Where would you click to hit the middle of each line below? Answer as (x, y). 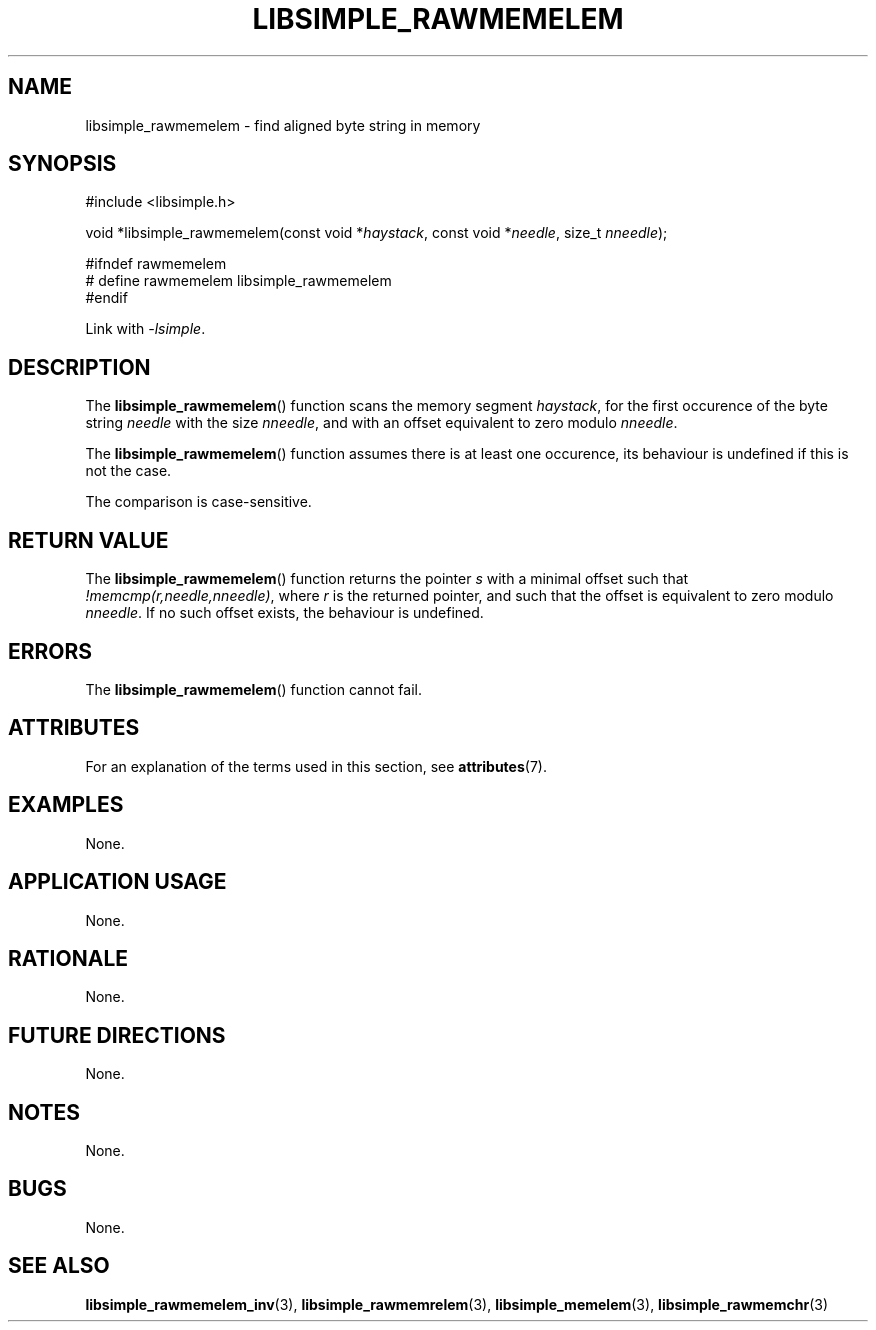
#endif (106, 298)
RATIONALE (68, 958)
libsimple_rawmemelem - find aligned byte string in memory (283, 125)
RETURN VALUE (88, 540)
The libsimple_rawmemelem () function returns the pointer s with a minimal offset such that (387, 579)
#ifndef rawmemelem (156, 264)
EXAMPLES (66, 805)
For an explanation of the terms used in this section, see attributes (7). (316, 766)
